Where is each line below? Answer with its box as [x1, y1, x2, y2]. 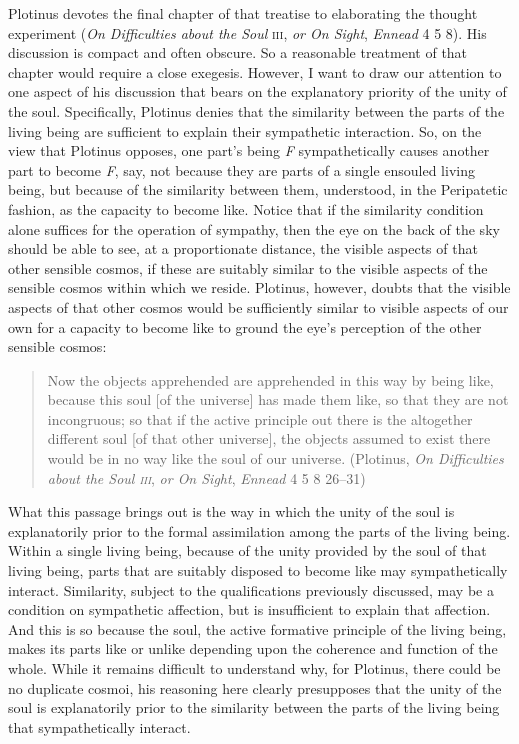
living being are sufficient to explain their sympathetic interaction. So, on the [8, 120, 482, 141]
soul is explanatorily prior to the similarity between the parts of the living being [8, 697, 500, 718]
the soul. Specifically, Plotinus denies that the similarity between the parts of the [8, 100, 505, 121]
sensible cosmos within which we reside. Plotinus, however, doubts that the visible [8, 277, 511, 298]
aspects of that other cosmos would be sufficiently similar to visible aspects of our [8, 296, 509, 317]
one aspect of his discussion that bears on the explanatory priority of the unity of [8, 81, 507, 102]
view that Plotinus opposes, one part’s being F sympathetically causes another [8, 140, 490, 161]
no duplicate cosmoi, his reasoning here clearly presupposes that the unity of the [8, 677, 502, 698]
